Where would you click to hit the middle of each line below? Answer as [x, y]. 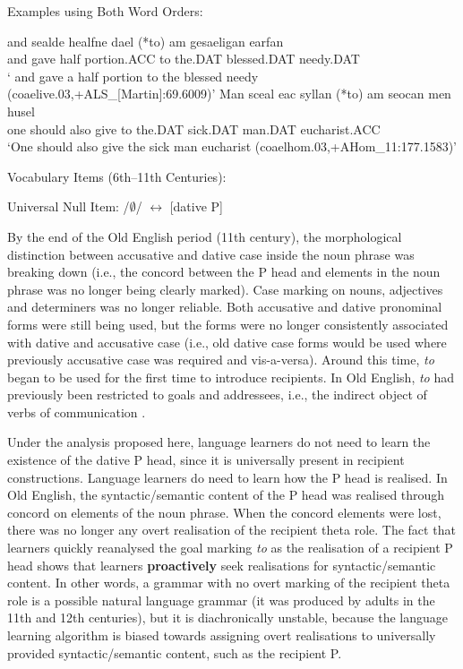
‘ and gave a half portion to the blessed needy [133, 76]
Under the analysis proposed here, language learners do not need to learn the [219, 442]
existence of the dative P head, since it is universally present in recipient [206, 460]
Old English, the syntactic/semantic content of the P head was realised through [226, 495]
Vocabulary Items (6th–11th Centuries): [117, 176]
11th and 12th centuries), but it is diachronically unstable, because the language [227, 618]
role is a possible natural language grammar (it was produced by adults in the [221, 600]
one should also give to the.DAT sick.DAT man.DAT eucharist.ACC [194, 129]
